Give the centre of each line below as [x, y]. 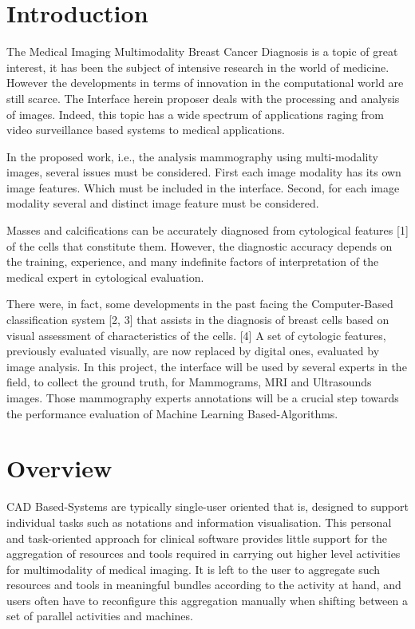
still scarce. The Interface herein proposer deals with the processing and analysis [203, 98]
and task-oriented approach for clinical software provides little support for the [197, 538]
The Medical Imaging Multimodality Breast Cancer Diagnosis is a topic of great [202, 51]
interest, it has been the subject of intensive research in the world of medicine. [198, 67]
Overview [59, 468]
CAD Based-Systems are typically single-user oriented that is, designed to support [207, 506]
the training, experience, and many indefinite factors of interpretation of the [193, 261]
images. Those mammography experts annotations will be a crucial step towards [203, 398]
